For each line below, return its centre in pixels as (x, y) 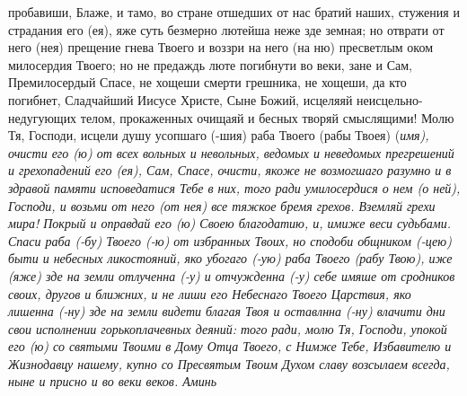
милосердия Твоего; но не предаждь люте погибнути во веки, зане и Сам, (210, 64)
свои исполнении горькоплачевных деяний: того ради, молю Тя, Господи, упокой (228, 328)
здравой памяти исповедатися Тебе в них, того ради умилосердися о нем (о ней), (234, 187)
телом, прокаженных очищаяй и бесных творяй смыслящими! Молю (267, 117)
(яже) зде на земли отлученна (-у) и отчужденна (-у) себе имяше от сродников (232, 275)
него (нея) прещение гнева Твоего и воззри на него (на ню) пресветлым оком (221, 47)
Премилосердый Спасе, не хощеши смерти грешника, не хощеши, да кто (207, 82)
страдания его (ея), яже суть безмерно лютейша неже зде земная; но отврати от (226, 29)
